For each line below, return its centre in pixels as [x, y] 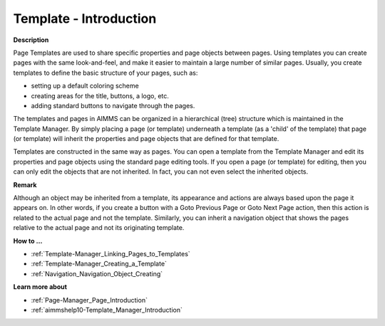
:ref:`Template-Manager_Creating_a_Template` [99, 264]
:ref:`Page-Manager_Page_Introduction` [89, 300]
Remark [25, 184]
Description [31, 40]
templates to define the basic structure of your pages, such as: [106, 73]
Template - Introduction [85, 19]
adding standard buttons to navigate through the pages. [113, 105]
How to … [28, 241]
